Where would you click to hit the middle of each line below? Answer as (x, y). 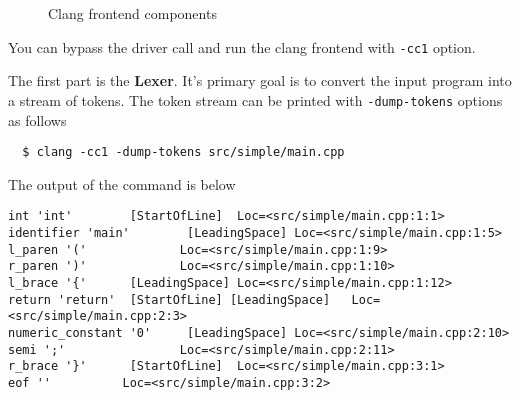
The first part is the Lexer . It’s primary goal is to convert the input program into (260, 80)
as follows (37, 119)
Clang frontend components (132, 13)
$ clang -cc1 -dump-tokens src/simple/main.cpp (183, 152)
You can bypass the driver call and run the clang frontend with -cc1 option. (242, 46)
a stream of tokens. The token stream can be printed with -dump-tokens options (255, 99)
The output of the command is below (122, 183)
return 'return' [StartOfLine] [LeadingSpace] (169, 299)
